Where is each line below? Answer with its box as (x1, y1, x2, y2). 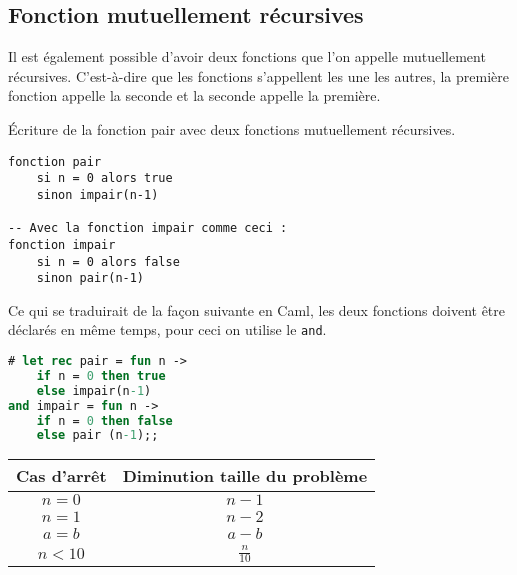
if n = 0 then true (36, 368, 166, 383)
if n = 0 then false (36, 413, 173, 428)
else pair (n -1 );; (36, 428, 159, 443)
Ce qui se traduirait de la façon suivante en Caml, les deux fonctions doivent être (8, 299, 506, 320)
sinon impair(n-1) (36, 187, 159, 202)
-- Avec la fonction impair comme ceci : (8, 221, 288, 236)
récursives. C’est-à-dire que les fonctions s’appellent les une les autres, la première (8, 65, 509, 86)
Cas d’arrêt (16, 464, 107, 488)
